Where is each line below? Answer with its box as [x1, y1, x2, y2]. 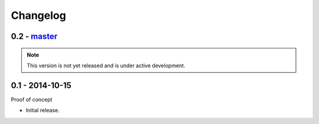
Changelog [11, 9, 66, 22]
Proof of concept [11, 96, 53, 103]
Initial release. [25, 107, 60, 114]
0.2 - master [11, 31, 58, 41]
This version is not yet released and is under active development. [27, 62, 185, 69]
